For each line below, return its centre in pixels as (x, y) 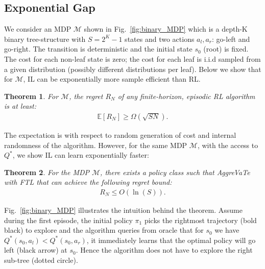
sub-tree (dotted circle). (41, 260)
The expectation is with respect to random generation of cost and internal (120, 134)
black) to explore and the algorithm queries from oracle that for (104, 230)
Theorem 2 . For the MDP (47, 172)
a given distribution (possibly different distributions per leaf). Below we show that (133, 69)
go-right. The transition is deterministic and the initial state (98, 49)
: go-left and (231, 39)
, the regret (86, 96)
